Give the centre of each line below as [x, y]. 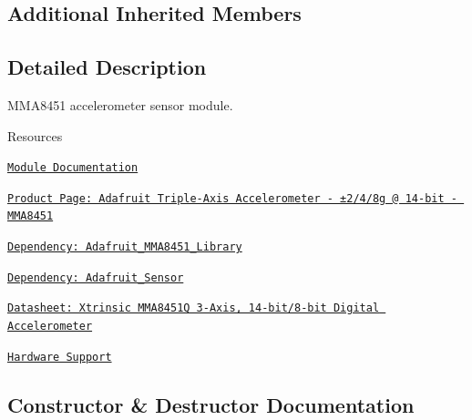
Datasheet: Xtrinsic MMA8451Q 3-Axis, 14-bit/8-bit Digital [194, 308]
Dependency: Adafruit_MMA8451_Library [125, 247]
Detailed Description [107, 67]
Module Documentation [73, 168]
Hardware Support [60, 357]
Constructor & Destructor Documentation [211, 404]
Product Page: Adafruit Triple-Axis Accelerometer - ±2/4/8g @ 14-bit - [232, 198]
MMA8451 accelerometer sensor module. [120, 104]
